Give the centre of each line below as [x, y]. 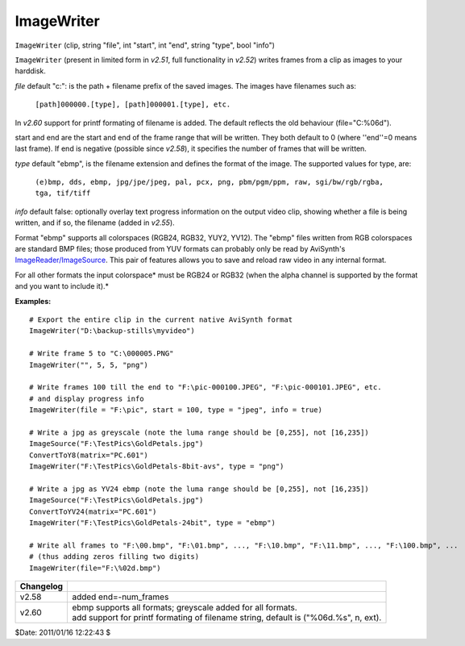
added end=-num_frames [120, 597]
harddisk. [30, 71]
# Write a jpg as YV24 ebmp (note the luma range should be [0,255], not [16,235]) [199, 489]
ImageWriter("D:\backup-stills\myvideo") [112, 331]
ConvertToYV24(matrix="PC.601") [93, 511]
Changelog [42, 586]
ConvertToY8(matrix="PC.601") [89, 455]
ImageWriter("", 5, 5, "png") [89, 365]
